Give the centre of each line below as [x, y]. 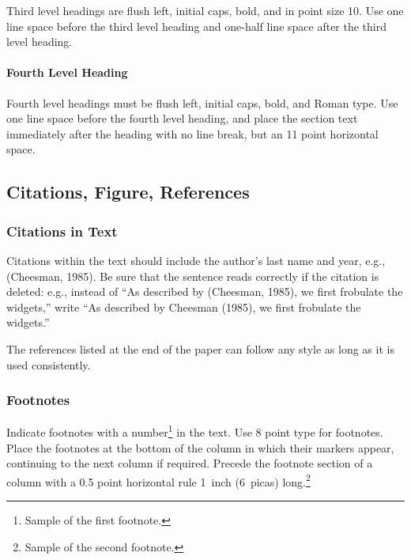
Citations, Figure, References [128, 192]
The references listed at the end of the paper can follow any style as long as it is [200, 348]
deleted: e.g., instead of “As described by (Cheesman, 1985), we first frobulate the [205, 291]
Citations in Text [62, 231]
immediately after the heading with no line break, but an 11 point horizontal [192, 133]
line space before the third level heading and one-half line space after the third [196, 26]
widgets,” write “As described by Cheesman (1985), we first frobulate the [184, 306]
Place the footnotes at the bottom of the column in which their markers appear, [200, 447]
